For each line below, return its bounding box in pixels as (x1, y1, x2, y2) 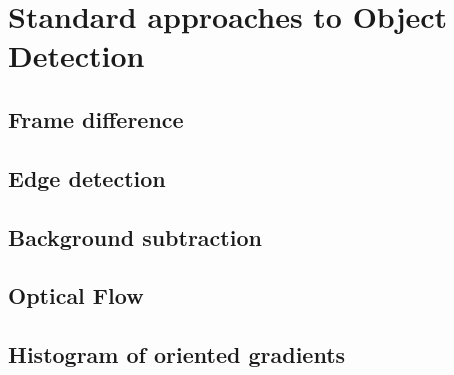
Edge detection (8, 162, 166, 193)
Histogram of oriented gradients (8, 339, 346, 370)
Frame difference (8, 103, 184, 134)
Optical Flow (8, 280, 144, 311)
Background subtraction (8, 221, 262, 252)
